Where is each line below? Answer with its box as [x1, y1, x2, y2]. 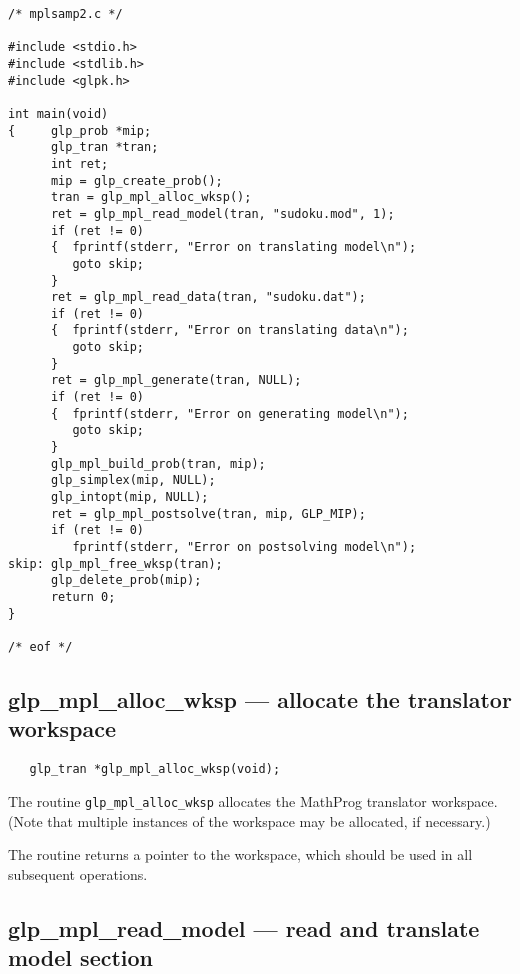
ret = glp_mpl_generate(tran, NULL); [50, 373, 302, 388]
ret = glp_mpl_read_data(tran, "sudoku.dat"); [50, 290, 366, 305]
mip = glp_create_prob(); [50, 173, 223, 188]
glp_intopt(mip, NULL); [50, 490, 209, 505]
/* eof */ [8, 639, 73, 654]
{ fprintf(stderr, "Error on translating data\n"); [50, 323, 409, 338]
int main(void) [8, 106, 109, 121]
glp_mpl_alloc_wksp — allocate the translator [8, 683, 512, 714]
